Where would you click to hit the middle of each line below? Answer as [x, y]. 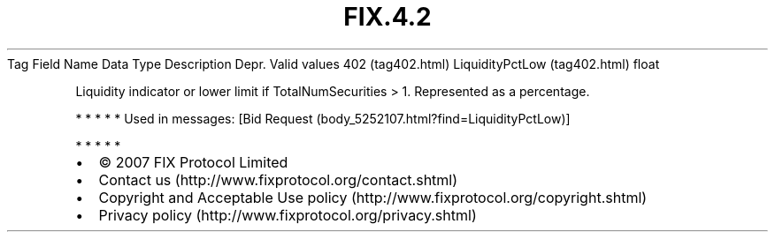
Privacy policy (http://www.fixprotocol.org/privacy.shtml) [288, 215]
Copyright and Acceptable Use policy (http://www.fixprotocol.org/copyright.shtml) [373, 197]
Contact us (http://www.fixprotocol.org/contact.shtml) [278, 179]
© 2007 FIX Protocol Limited [193, 162]
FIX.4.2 [387, 17]
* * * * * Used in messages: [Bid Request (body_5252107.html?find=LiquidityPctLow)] [323, 118]
